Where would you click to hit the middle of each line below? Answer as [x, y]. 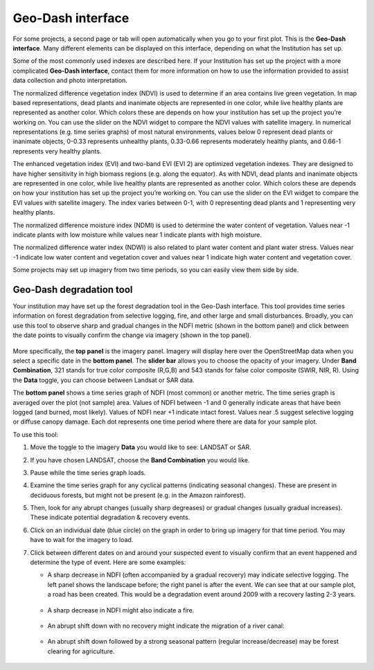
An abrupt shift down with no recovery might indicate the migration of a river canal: [166, 626]
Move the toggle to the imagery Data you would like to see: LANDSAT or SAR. [141, 447]
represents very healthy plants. [57, 151]
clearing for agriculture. [81, 651]
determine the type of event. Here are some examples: [108, 562]
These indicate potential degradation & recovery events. [110, 517]
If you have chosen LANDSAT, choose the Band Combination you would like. [140, 460]
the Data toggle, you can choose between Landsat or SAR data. [104, 380]
